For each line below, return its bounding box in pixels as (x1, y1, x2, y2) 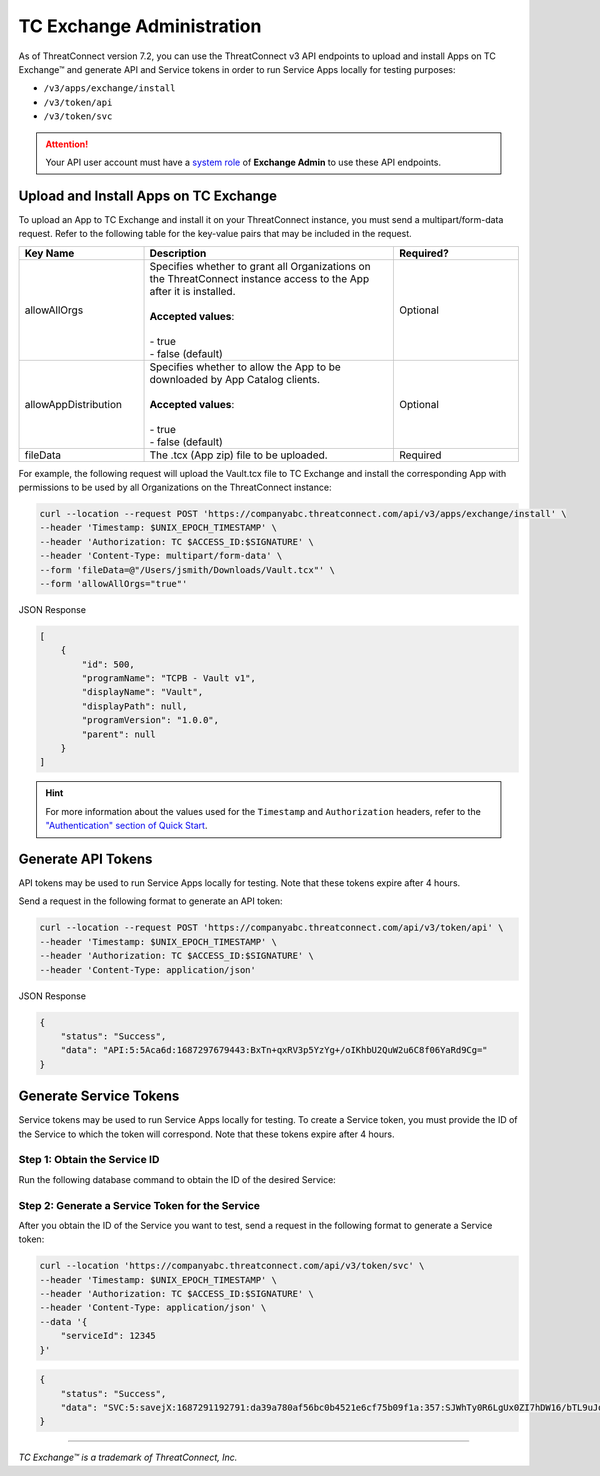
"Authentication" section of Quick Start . (45, 820, 208, 832)
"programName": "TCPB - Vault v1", (81, 673, 257, 684)
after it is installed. (149, 284, 236, 298)
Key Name (24, 246, 75, 260)
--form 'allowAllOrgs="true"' (39, 578, 188, 589)
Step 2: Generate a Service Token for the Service (18, 1198, 260, 1212)
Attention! (45, 138, 89, 150)
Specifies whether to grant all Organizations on (149, 259, 371, 273)
